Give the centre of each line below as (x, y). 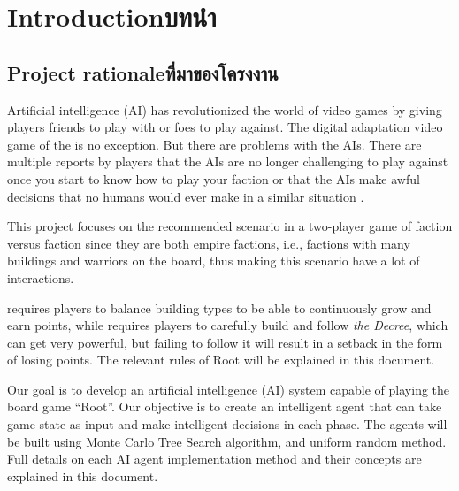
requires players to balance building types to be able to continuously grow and (219, 307)
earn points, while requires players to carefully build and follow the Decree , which (228, 325)
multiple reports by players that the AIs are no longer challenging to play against (228, 161)
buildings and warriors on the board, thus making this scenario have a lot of (214, 261)
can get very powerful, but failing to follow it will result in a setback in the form (225, 342)
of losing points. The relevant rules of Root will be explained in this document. (221, 360)
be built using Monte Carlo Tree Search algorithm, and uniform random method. (227, 441)
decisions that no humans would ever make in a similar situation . (186, 196)
